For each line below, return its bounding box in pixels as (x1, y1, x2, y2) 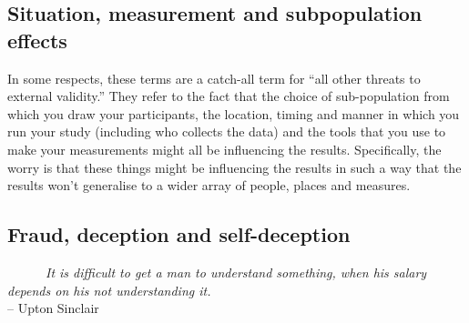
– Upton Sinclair (7, 298, 99, 318)
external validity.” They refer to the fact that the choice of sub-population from (7, 86, 450, 106)
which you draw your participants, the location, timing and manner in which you (7, 104, 460, 123)
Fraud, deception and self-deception (7, 220, 351, 248)
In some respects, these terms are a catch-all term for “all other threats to (7, 68, 421, 87)
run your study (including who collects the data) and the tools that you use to (7, 122, 446, 141)
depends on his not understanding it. (7, 280, 211, 299)
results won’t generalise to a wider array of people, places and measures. (7, 176, 411, 195)
